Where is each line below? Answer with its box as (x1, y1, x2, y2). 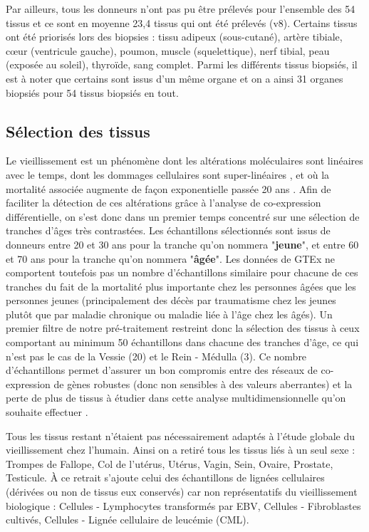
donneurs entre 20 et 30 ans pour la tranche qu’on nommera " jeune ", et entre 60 (6, 236, 359, 251)
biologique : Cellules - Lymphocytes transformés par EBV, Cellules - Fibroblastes (6, 498, 361, 513)
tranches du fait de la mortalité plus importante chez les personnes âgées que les (6, 278, 356, 293)
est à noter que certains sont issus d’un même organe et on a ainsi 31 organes (6, 71, 343, 85)
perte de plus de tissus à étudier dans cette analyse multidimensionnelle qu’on (6, 390, 346, 405)
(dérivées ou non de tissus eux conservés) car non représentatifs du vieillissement (6, 484, 358, 499)
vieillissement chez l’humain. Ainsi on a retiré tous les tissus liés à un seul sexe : (6, 442, 355, 457)
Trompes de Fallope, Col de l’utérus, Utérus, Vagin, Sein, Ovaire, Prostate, (6, 456, 333, 471)
